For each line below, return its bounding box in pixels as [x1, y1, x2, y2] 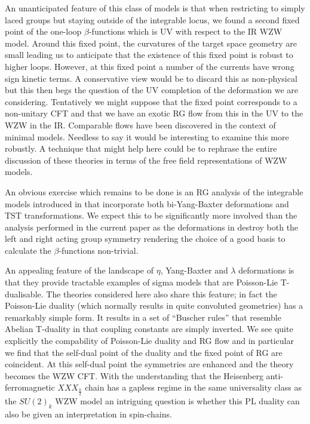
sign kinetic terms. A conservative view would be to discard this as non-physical [5, 72, 297, 84]
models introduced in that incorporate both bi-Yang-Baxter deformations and [5, 197, 289, 210]
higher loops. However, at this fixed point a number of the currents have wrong [5, 60, 294, 72]
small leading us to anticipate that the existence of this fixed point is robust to [5, 48, 293, 61]
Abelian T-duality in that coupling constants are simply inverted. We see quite [5, 322, 293, 335]
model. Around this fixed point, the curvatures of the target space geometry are [5, 36, 297, 49]
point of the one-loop [5, 25, 82, 38]
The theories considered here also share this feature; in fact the [46, 287, 277, 300]
